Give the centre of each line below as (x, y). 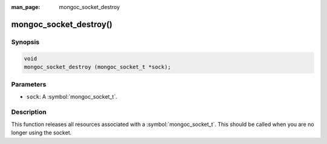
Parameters (29, 85)
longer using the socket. (41, 133)
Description (29, 112)
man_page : (26, 7)
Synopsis (25, 42)
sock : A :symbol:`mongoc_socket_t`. (72, 96)
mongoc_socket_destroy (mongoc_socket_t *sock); (97, 67)
